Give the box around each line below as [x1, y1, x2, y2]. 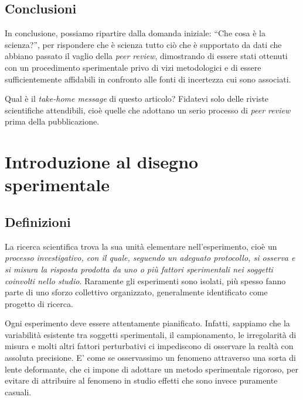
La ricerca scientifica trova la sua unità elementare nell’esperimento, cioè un [5, 240, 277, 252]
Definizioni [5, 212, 71, 230]
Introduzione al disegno [5, 150, 199, 174]
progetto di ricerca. [5, 297, 73, 309]
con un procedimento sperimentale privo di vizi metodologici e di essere [5, 61, 261, 73]
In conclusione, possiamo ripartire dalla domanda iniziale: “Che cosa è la [5, 27, 265, 39]
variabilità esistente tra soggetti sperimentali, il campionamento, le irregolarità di [5, 328, 297, 340]
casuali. [5, 385, 32, 398]
